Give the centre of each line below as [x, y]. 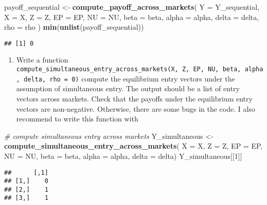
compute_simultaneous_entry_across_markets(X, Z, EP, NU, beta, [129, 69]
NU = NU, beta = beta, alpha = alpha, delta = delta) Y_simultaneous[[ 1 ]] [123, 156]
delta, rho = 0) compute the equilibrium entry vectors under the [129, 78]
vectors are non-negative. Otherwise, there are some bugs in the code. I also [136, 108]
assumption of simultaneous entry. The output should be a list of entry [128, 88]
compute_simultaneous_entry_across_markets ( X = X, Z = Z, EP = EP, [133, 146]
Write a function [42, 60]
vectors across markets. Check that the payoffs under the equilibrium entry [134, 98]
